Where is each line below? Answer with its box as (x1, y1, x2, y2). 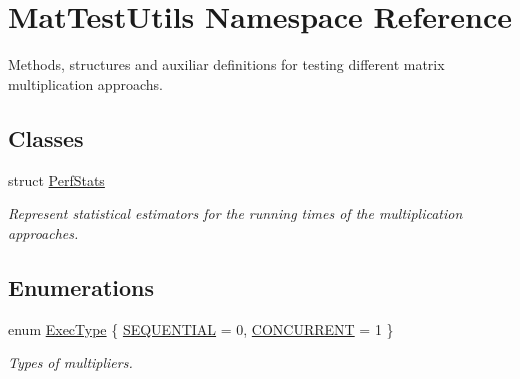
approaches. (8, 222, 79, 243)
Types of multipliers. (8, 352, 133, 373)
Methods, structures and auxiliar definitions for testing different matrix (8, 54, 445, 75)
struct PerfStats (8, 169, 105, 190)
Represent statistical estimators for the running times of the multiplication (8, 203, 463, 224)
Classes (8, 122, 84, 153)
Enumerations (8, 271, 155, 302)
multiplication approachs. (8, 73, 163, 94)
